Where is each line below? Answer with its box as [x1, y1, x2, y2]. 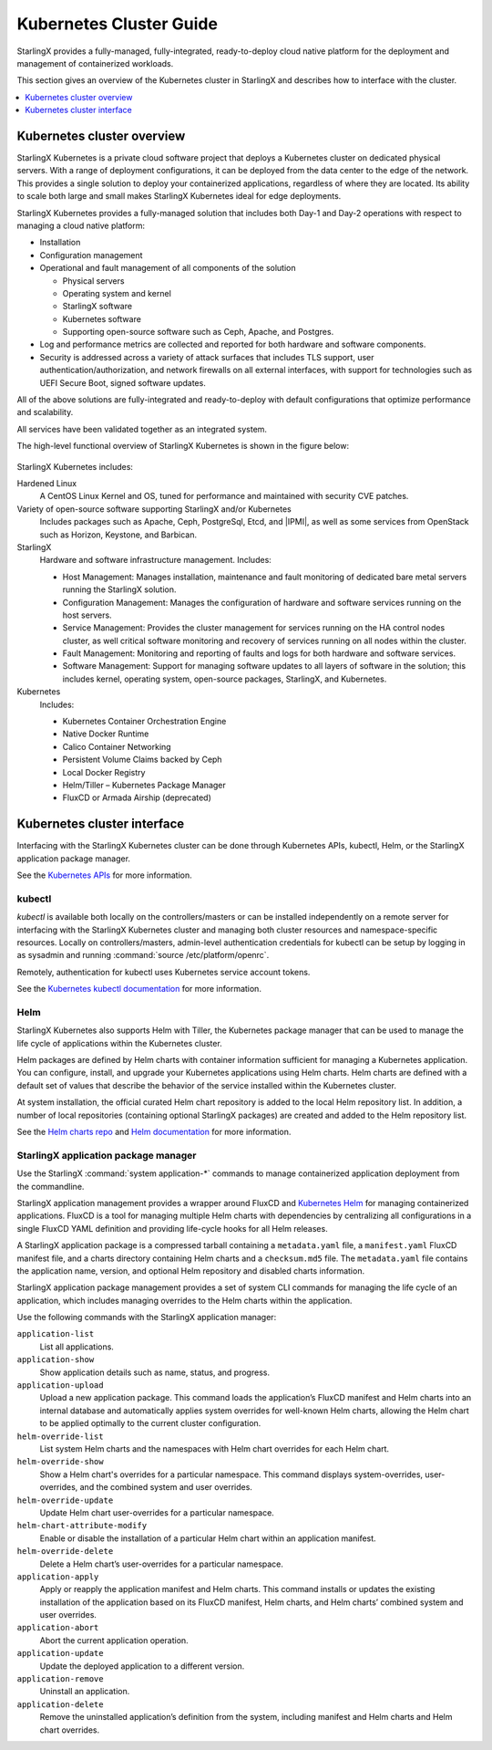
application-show [16, 1355, 95, 1365]
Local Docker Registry [62, 766, 146, 777]
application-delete [16, 1699, 104, 1710]
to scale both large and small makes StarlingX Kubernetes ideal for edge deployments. [16, 191, 342, 202]
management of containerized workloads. [16, 57, 174, 68]
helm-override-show [16, 1456, 104, 1467]
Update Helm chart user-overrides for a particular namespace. [39, 1506, 275, 1518]
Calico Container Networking [62, 741, 172, 752]
